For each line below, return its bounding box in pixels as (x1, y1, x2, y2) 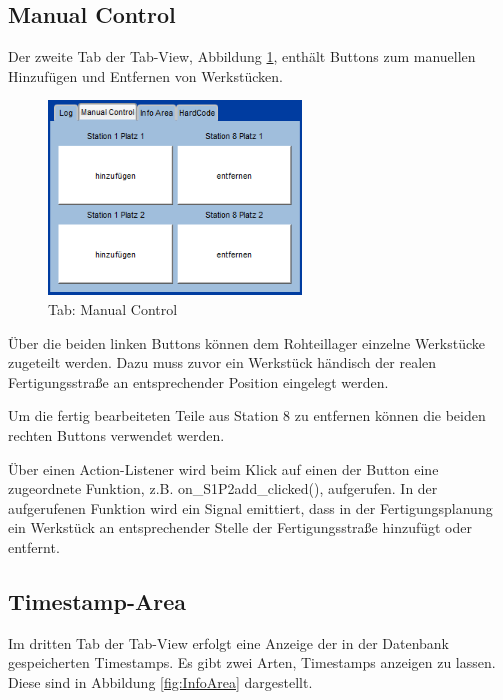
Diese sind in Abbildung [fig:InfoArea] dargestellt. (8, 672, 313, 692)
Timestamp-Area (8, 586, 186, 616)
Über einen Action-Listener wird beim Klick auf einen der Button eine (8, 458, 439, 479)
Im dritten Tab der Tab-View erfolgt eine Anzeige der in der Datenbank (8, 632, 449, 653)
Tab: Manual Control (48, 299, 178, 320)
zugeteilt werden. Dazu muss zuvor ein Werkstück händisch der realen (8, 352, 437, 373)
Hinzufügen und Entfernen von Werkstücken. (8, 65, 283, 86)
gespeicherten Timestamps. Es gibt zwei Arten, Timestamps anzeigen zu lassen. (8, 652, 496, 673)
